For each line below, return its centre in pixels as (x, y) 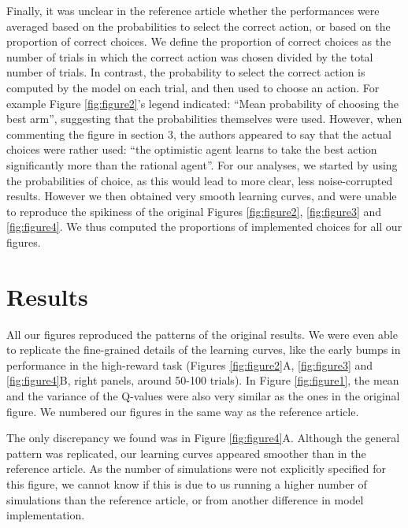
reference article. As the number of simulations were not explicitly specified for (196, 469)
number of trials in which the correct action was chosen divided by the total (190, 56)
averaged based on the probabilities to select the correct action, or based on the (198, 26)
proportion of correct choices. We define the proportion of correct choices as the (199, 41)
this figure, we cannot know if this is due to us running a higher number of (187, 483)
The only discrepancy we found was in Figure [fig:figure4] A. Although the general (203, 438)
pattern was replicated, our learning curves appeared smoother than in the (186, 453)
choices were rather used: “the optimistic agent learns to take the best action (192, 149)
